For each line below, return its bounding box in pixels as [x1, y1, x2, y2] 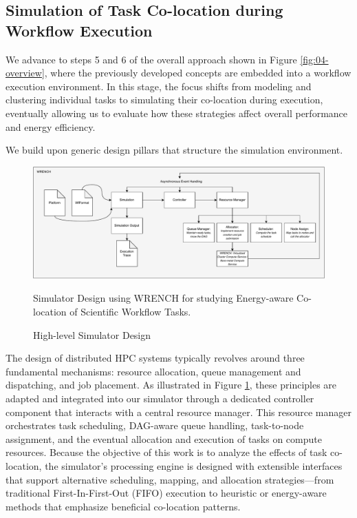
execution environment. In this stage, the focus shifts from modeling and [6, 79, 312, 93]
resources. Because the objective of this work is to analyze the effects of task [6, 445, 327, 459]
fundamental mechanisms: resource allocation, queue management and [6, 364, 301, 378]
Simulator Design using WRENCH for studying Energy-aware [33, 291, 294, 305]
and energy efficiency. [6, 119, 96, 134]
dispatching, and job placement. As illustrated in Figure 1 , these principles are [6, 377, 337, 392]
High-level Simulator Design [33, 327, 151, 342]
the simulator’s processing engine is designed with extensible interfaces [45, 459, 343, 473]
